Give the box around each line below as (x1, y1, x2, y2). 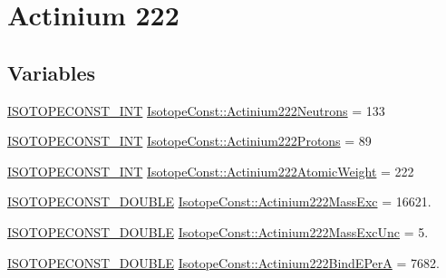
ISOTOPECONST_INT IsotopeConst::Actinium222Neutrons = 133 (7, 101, 385, 120)
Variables (7, 58, 96, 86)
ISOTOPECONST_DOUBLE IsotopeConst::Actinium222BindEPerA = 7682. (7, 253, 440, 272)
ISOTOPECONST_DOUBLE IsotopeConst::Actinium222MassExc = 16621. (7, 192, 431, 211)
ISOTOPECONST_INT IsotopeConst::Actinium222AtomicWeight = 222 (7, 161, 414, 180)
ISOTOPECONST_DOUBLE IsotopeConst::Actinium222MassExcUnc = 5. (7, 222, 429, 241)
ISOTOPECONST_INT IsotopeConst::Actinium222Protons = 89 (7, 131, 372, 150)
